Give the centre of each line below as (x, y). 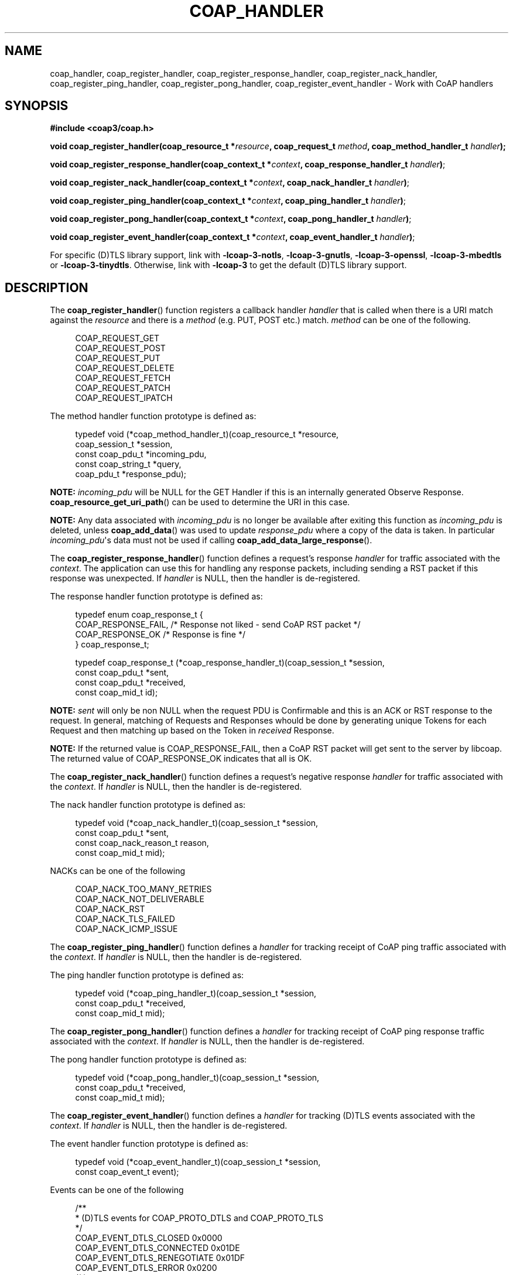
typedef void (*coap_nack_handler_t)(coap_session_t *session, (197, 823)
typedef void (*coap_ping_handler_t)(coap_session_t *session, (196, 993)
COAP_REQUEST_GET (117, 338)
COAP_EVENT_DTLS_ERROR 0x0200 (146, 1268)
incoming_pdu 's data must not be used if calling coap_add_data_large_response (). (211, 540)
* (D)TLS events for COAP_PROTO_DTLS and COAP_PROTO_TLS (199, 1218)
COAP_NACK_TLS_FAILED (125, 919)
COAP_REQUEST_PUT (118, 358)
